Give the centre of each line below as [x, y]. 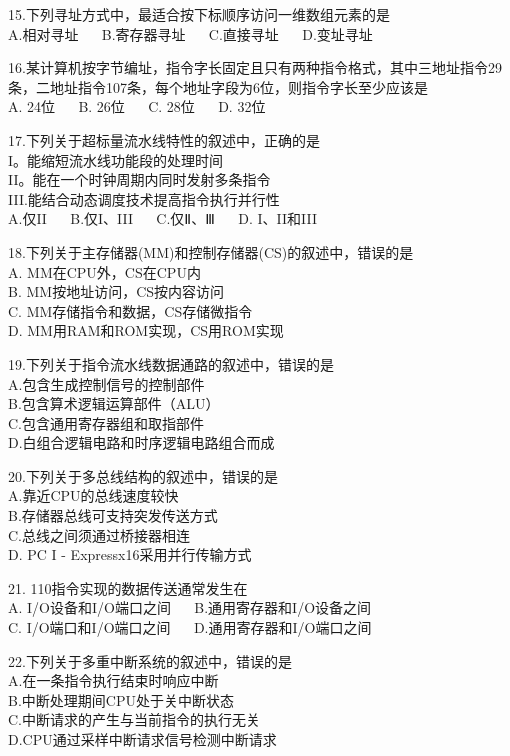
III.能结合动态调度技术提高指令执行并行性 [144, 198]
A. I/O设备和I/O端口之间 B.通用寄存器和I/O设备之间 [190, 607]
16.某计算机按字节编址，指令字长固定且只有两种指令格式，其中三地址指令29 [255, 67]
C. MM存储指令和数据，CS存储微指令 [130, 310]
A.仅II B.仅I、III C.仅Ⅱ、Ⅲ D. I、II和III [162, 218]
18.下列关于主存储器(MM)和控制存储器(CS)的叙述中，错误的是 [211, 251]
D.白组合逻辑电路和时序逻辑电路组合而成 [141, 442]
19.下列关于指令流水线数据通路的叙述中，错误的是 [171, 363]
